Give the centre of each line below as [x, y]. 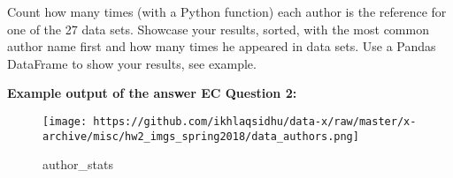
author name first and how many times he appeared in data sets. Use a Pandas [222, 46]
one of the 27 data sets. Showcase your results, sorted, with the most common [218, 29]
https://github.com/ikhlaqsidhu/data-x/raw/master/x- [255, 121]
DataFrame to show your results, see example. [132, 63]
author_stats [78, 164]
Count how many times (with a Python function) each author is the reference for [227, 11]
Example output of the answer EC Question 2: [152, 93]
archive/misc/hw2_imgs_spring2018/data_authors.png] [201, 136]
